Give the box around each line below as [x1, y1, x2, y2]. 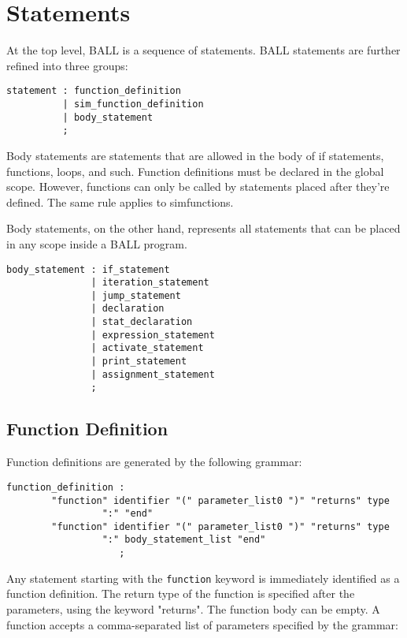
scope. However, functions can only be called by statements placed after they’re [6, 178, 390, 195]
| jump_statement [91, 289, 181, 301]
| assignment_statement [91, 368, 215, 380]
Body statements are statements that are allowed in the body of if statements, [6, 147, 384, 163]
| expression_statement [91, 329, 215, 341]
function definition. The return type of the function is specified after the [6, 585, 355, 602]
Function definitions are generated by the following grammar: [6, 453, 302, 470]
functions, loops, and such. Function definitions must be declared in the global [6, 162, 384, 179]
